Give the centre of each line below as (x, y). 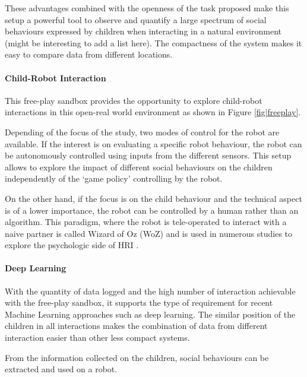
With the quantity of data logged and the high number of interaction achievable (150, 291)
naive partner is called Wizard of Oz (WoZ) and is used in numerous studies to (149, 233)
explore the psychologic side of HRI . (72, 245)
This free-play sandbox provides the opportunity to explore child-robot (134, 100)
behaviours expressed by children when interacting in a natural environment (143, 31)
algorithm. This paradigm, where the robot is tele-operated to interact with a (146, 222)
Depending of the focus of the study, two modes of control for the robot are (142, 132)
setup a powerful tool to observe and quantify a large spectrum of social (136, 19)
